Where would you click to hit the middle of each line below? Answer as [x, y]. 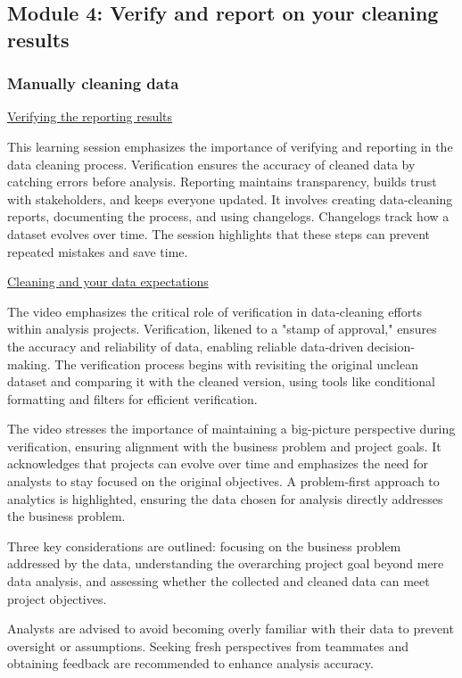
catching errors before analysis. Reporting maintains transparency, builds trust [222, 182]
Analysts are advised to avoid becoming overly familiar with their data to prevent [231, 628]
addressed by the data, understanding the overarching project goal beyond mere [226, 563]
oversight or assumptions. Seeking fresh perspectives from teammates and [208, 645]
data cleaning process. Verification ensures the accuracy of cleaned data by [211, 164]
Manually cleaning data [93, 83]
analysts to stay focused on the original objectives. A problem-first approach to [223, 481]
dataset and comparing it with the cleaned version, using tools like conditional [221, 381]
